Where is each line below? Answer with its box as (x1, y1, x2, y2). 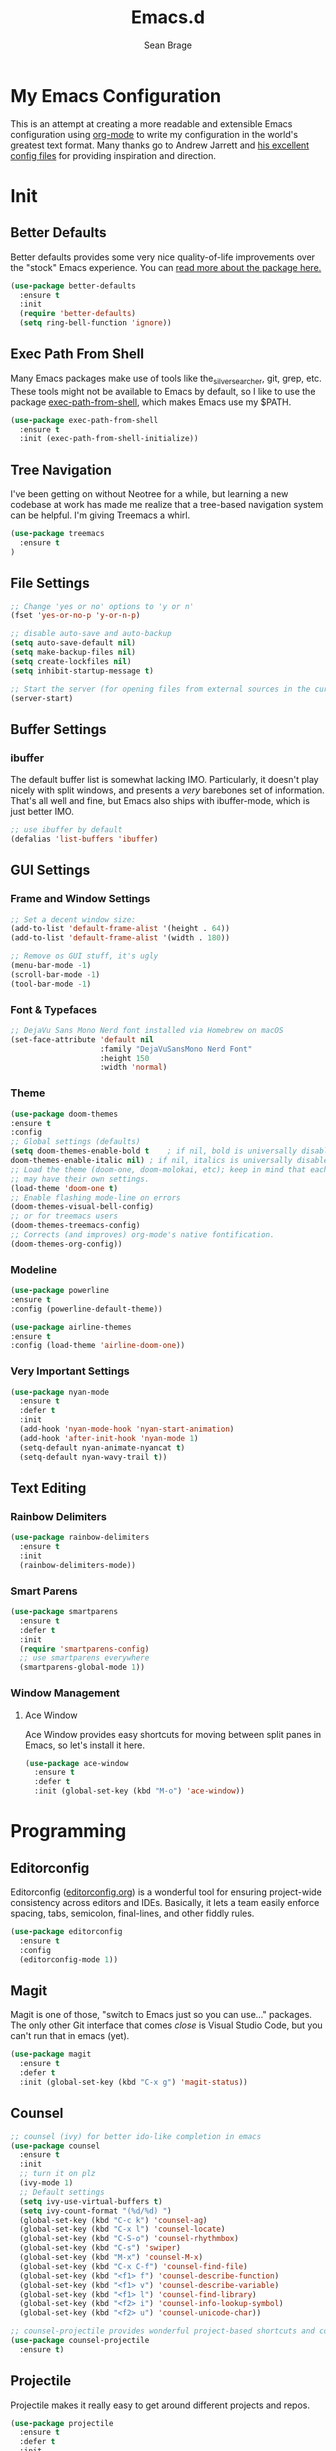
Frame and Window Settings (10, 892, 151, 906)
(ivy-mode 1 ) (19, 2178, 74, 2188)
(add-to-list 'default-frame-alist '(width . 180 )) (10, 933, 230, 943)
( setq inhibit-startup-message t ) (10, 666, 155, 676)
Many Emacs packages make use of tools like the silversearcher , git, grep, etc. (10, 372, 322, 386)
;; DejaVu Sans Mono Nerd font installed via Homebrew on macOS (10, 1025, 284, 1035)
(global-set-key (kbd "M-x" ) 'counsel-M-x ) (19, 2252, 203, 2263)
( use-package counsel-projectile (10, 2336, 150, 2346)
